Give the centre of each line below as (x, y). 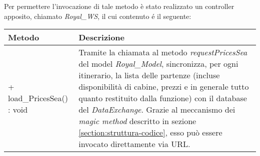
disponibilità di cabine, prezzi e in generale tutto (164, 87)
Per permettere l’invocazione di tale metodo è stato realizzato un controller (119, 6)
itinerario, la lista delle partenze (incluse (149, 75)
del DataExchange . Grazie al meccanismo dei (157, 110)
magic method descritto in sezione (137, 121)
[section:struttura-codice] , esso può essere (150, 133)
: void (18, 110)
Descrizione (102, 37)
